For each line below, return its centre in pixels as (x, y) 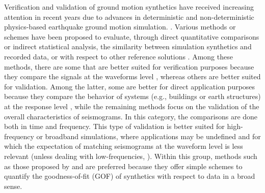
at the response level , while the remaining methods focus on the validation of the (132, 106)
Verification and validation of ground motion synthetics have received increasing (129, 7)
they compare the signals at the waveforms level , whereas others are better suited (132, 76)
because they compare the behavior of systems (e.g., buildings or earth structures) (132, 96)
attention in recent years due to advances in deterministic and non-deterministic (129, 17)
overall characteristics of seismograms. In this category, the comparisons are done (131, 116)
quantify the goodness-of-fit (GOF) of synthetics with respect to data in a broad (130, 176)
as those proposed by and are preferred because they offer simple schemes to (123, 166)
